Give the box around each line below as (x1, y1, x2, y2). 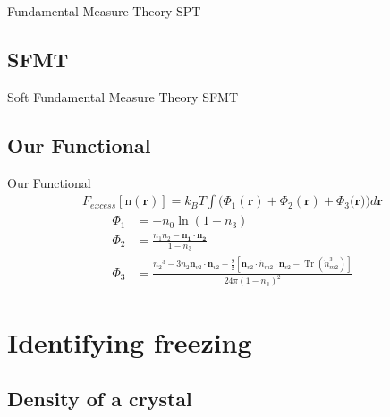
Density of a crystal (7, 385, 192, 413)
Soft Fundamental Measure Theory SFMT (7, 87, 239, 106)
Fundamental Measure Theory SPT (7, 2, 201, 20)
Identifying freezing (7, 323, 252, 360)
